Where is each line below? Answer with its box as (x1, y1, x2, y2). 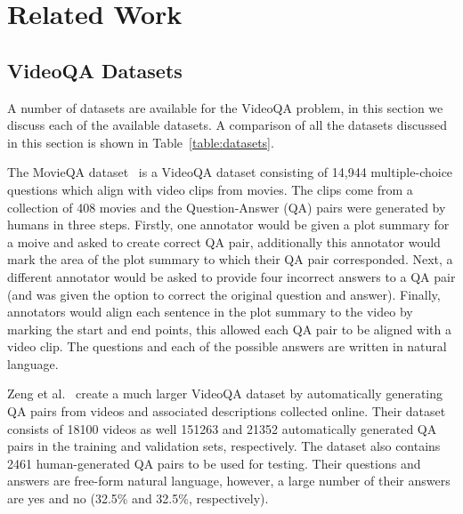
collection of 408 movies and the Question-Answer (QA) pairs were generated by (7, 197, 446, 216)
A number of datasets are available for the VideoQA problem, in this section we (7, 98, 443, 116)
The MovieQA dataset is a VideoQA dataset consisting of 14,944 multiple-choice (7, 163, 453, 181)
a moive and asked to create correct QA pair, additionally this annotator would (7, 232, 441, 251)
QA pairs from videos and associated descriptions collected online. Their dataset (7, 402, 446, 421)
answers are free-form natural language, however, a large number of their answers (7, 471, 451, 490)
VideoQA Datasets (7, 56, 183, 84)
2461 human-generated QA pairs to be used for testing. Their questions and (7, 454, 421, 472)
